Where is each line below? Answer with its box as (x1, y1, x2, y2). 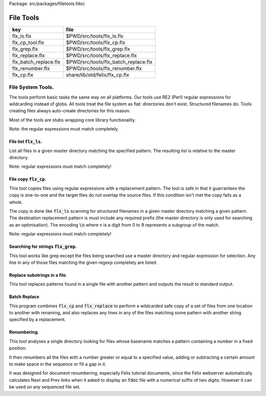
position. (9, 345, 27, 351)
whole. (9, 199, 23, 205)
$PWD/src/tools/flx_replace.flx (66, 52, 137, 59)
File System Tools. (9, 84, 54, 91)
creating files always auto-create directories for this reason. (9, 108, 131, 114)
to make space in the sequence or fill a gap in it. (9, 361, 107, 367)
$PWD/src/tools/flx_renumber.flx (66, 65, 142, 71)
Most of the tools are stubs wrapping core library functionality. (9, 117, 136, 123)
